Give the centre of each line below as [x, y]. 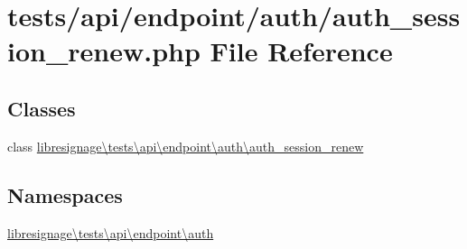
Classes [42, 108]
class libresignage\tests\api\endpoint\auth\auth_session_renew [186, 146]
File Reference [301, 51]
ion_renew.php [104, 51]
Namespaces [65, 194]
